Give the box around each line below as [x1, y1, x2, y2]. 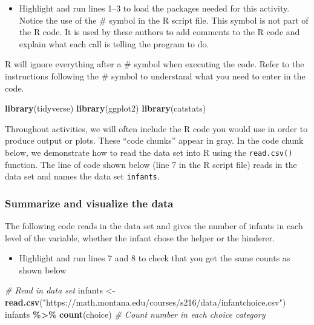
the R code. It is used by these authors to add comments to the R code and [19, 25, 300, 38]
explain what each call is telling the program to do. [19, 37, 209, 50]
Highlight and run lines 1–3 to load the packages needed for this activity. [19, 2, 290, 14]
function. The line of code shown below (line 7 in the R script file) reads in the [5, 158, 297, 170]
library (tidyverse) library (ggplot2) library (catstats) [5, 102, 206, 115]
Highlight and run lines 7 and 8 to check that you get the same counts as [19, 252, 290, 264]
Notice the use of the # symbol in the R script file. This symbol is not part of [19, 13, 309, 26]
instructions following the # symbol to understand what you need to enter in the [5, 69, 306, 82]
